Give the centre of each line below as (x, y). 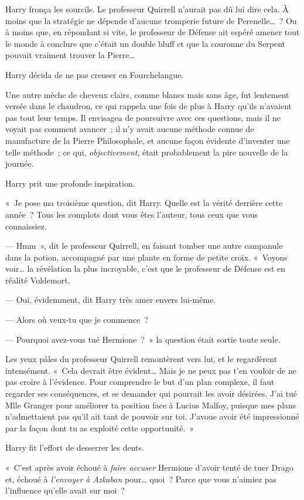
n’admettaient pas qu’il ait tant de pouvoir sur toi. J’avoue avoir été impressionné (152, 416)
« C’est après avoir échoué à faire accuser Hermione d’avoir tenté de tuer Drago (149, 467)
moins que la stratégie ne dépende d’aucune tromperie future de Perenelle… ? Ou (151, 20)
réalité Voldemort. (38, 280)
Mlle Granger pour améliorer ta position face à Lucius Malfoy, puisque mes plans (151, 405)
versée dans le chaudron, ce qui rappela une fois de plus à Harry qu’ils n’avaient (149, 106)
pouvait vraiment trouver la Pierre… (70, 55)
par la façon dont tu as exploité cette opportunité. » (100, 428)
